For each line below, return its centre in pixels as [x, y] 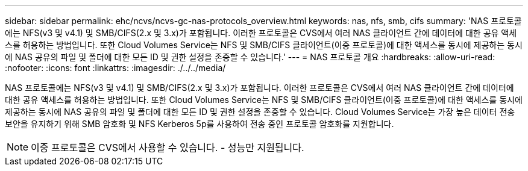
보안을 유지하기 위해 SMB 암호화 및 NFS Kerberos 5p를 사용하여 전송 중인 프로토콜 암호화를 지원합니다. [200, 124]
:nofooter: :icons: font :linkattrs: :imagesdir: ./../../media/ [115, 68]
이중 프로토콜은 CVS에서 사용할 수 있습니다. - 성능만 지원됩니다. [168, 148]
